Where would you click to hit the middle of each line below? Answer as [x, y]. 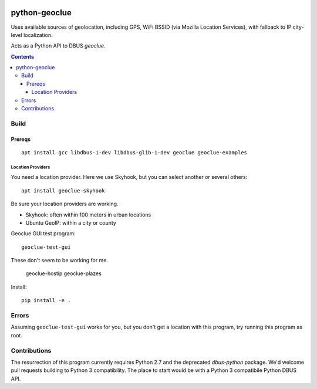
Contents [23, 56]
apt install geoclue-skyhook [63, 190]
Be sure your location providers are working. [65, 204]
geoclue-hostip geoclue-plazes [64, 273]
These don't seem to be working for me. [60, 261]
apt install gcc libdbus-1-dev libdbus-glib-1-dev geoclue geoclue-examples [134, 152]
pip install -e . [46, 300]
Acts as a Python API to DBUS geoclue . [58, 46]
